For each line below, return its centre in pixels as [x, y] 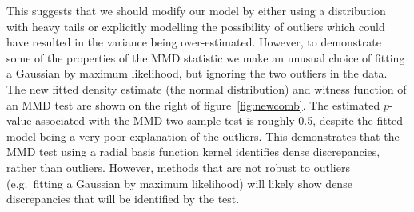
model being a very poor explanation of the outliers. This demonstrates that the [203, 136]
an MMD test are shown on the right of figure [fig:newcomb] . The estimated [193, 104]
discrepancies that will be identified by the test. [123, 199]
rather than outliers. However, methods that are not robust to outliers [178, 167]
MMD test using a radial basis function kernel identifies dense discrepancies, [193, 152]
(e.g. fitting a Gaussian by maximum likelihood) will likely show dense [179, 183]
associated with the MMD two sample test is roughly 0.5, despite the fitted [219, 120]
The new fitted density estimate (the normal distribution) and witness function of [207, 88]
